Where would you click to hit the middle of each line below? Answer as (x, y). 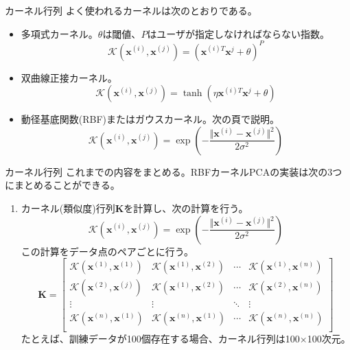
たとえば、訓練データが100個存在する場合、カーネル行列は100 (160, 339)
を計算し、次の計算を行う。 (186, 208)
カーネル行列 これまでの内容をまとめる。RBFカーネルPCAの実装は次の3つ (174, 171)
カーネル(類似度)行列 (68, 208)
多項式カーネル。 (59, 33)
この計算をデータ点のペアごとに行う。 (107, 251)
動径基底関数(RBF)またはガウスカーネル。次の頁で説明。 (150, 119)
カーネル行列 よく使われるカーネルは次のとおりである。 (131, 10)
